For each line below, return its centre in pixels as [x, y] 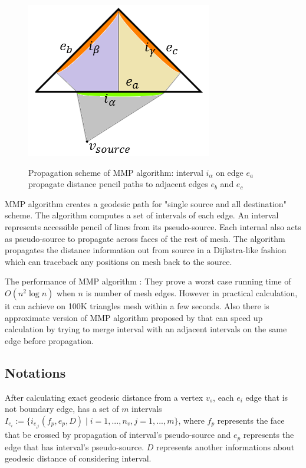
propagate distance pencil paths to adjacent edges [118, 184]
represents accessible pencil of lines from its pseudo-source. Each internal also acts [153, 226]
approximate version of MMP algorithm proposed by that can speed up [134, 317]
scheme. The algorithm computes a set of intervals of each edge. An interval [142, 215]
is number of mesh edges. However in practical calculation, [192, 292]
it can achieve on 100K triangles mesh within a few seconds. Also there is [137, 305]
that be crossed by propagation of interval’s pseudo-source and [118, 435]
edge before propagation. [49, 340]
